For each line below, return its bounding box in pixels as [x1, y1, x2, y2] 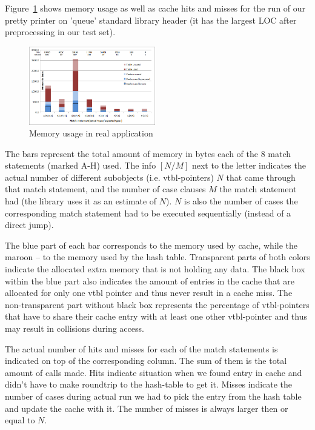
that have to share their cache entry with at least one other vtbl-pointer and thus [5, 310, 307, 323]
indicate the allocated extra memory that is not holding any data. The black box [5, 263, 305, 275]
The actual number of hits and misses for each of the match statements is [5, 342, 278, 355]
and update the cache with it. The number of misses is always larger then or [5, 401, 288, 414]
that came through [226, 170, 296, 183]
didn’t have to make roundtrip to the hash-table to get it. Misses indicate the [5, 378, 293, 391]
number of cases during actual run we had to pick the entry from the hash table [5, 389, 302, 402]
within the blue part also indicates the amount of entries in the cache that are [5, 274, 294, 287]
